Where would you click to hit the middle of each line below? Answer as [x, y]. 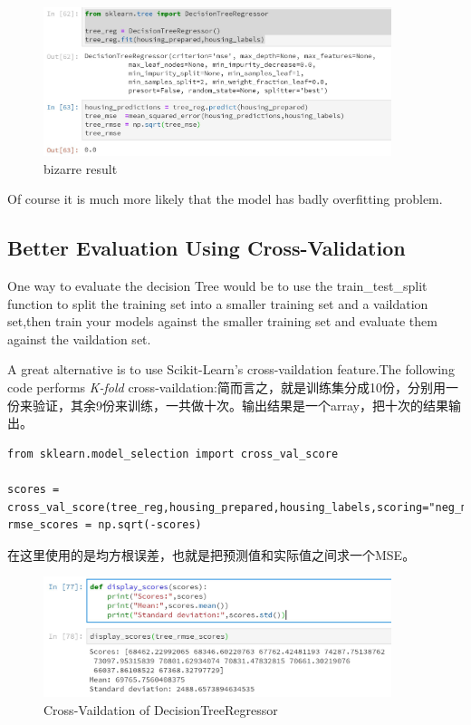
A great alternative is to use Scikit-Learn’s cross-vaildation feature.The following [231, 369]
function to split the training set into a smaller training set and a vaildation [218, 303]
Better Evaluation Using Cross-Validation [207, 248]
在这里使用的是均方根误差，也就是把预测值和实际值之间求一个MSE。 [211, 554]
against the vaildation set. [79, 338]
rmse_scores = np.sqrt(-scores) [105, 525]
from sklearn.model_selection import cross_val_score [173, 454]
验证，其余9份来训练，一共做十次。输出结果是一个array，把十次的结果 [240, 405]
